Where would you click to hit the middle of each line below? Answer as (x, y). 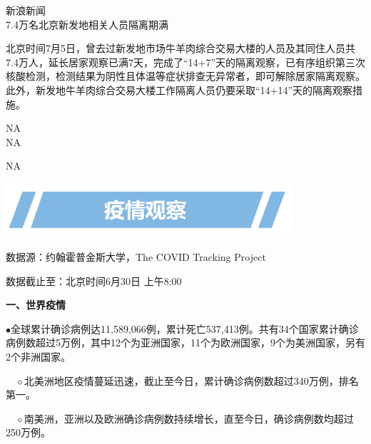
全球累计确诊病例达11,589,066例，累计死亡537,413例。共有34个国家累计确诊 (185, 328)
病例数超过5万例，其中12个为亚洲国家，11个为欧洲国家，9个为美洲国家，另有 (185, 342)
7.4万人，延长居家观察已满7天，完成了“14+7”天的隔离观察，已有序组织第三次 (185, 62)
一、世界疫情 (36, 305)
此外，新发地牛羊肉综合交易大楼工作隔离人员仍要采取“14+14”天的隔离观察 (179, 89)
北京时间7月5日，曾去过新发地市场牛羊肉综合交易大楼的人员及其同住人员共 (181, 48)
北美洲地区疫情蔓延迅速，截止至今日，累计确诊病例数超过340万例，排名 (191, 380)
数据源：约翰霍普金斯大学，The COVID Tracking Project (136, 257)
